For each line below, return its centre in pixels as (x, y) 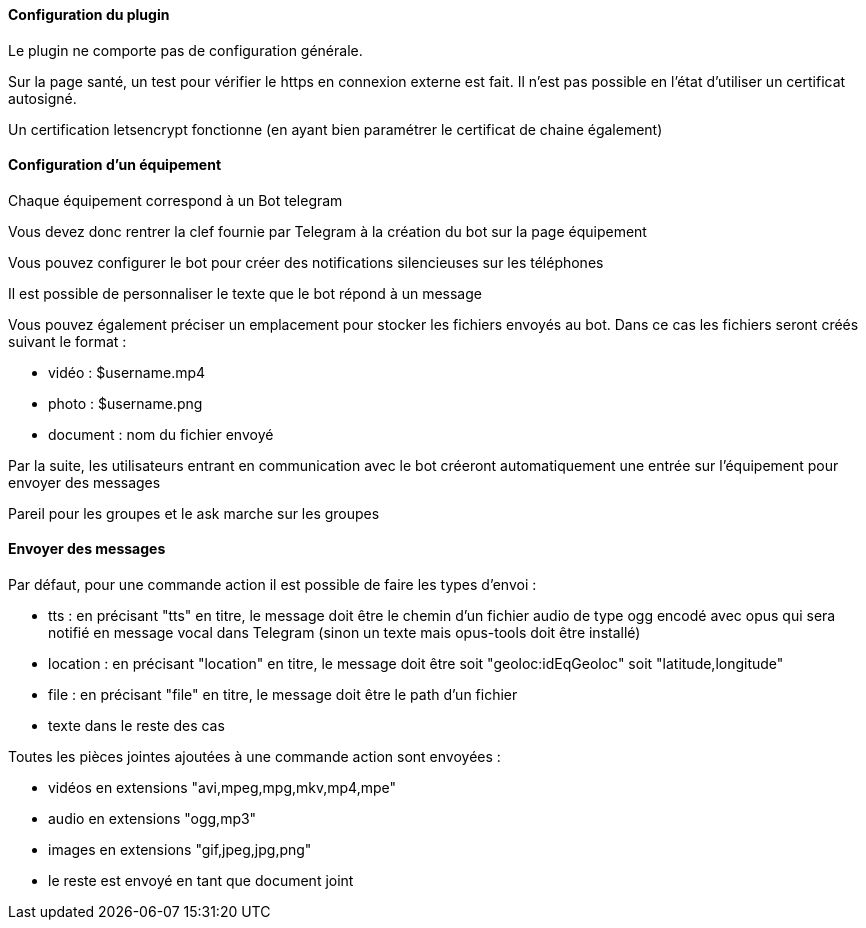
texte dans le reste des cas (136, 726)
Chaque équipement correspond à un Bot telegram (175, 200)
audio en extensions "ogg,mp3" (152, 819)
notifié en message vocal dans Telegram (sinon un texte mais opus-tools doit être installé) (344, 633)
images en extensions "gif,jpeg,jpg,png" (180, 850)
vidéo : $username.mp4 (127, 372)
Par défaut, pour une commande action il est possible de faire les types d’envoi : (272, 585)
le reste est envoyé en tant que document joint (201, 881)
